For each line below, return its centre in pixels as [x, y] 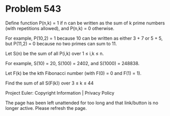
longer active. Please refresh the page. [46, 108]
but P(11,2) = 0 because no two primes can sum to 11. [61, 43]
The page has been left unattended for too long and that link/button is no [82, 103]
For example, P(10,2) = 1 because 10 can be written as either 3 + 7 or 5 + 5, [84, 38]
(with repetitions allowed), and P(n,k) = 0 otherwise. [60, 28]
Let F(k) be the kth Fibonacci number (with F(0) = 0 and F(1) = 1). [74, 73]
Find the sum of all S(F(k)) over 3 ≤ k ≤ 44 [50, 83]
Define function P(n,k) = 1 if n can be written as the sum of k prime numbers [85, 23]
